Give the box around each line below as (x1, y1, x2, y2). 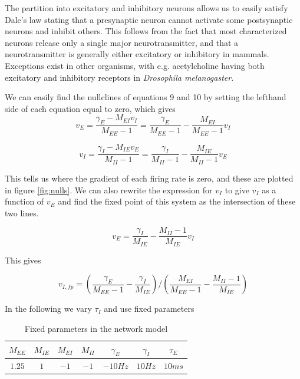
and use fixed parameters (104, 302, 194, 315)
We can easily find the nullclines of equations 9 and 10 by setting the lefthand (5, 91, 286, 103)
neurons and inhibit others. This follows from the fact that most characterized (5, 25, 287, 37)
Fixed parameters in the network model (24, 322, 168, 334)
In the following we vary (5, 302, 92, 315)
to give (225, 183, 249, 196)
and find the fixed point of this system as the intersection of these (58, 195, 296, 207)
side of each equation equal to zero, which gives (5, 102, 176, 114)
